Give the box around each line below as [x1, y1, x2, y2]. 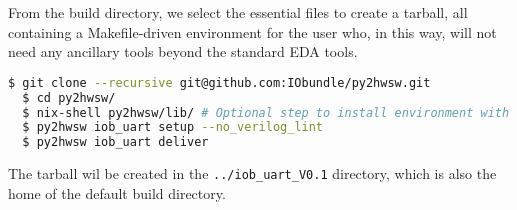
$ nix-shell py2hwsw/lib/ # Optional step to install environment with [22, 105, 510, 120]
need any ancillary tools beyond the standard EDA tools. [8, 41, 358, 62]
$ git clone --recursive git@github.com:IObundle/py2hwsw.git [8, 75, 431, 90]
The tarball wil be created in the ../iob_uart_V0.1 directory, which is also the [8, 163, 497, 184]
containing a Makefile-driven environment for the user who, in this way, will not [8, 21, 497, 42]
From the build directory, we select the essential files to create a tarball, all [8, 2, 468, 22]
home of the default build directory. [8, 182, 226, 203]
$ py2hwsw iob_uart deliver [22, 135, 209, 150]
